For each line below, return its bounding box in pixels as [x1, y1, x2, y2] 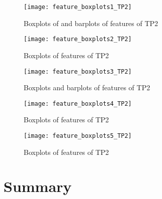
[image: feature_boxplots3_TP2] [24, 68, 132, 75]
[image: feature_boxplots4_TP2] [24, 100, 132, 107]
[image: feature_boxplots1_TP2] [24, 4, 132, 11]
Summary [4, 176, 72, 196]
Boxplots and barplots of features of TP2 [24, 82, 150, 93]
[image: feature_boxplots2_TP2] [24, 36, 132, 43]
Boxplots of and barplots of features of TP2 [24, 18, 158, 28]
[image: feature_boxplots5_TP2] [24, 132, 132, 139]
